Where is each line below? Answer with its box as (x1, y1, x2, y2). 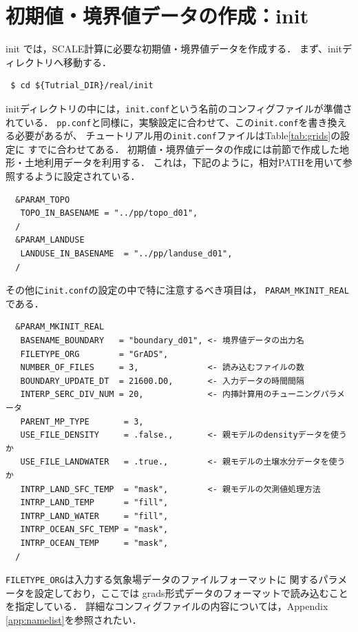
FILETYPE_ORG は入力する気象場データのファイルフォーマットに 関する (6, 572, 319, 587)
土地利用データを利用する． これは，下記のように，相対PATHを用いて (24, 155, 343, 170)
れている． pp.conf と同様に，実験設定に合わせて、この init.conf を (6, 114, 308, 129)
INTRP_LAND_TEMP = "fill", (20, 498, 169, 508)
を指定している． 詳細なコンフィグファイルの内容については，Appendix (6, 599, 328, 613)
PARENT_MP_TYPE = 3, (20, 416, 144, 427)
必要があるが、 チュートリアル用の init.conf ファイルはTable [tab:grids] (14, 128, 331, 143)
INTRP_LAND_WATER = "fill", (20, 511, 169, 521)
